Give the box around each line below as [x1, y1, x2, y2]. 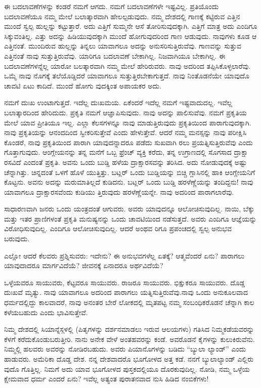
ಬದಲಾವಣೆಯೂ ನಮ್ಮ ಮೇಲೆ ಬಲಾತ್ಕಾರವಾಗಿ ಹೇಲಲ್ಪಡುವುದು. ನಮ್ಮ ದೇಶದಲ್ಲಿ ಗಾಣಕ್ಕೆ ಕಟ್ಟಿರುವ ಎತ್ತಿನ [4, 11, 240, 21]
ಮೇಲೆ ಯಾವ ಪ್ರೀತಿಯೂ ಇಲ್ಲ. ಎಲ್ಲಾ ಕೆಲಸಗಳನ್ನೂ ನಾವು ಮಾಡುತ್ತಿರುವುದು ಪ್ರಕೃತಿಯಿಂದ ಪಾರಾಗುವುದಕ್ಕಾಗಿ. [4, 117, 251, 127]
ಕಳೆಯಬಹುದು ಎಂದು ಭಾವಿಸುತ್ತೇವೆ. [4, 307, 88, 317]
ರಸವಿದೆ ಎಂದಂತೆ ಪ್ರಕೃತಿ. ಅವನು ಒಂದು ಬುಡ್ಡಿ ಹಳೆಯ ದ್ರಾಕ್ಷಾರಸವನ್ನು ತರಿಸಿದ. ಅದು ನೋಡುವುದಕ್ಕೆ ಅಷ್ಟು [4, 156, 247, 167]
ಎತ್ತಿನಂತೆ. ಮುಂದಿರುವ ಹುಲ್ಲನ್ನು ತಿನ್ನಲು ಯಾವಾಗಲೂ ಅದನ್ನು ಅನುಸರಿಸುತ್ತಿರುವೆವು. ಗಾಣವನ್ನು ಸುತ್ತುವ [4, 40, 242, 51]
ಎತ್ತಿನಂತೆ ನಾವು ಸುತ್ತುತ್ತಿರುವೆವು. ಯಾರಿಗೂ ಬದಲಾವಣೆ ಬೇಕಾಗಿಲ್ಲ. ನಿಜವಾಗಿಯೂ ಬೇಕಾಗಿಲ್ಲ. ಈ [4, 50, 226, 61]
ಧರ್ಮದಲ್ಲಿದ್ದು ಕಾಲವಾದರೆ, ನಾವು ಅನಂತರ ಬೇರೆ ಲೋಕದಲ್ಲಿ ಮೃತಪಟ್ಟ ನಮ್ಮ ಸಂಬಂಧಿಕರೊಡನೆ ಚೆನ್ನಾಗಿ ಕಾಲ [4, 297, 254, 308]
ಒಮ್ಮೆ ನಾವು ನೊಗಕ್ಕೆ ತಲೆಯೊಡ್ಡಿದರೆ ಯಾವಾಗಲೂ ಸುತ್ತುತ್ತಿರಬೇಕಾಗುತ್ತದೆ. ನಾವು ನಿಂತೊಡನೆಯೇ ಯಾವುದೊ [4, 70, 249, 81]
